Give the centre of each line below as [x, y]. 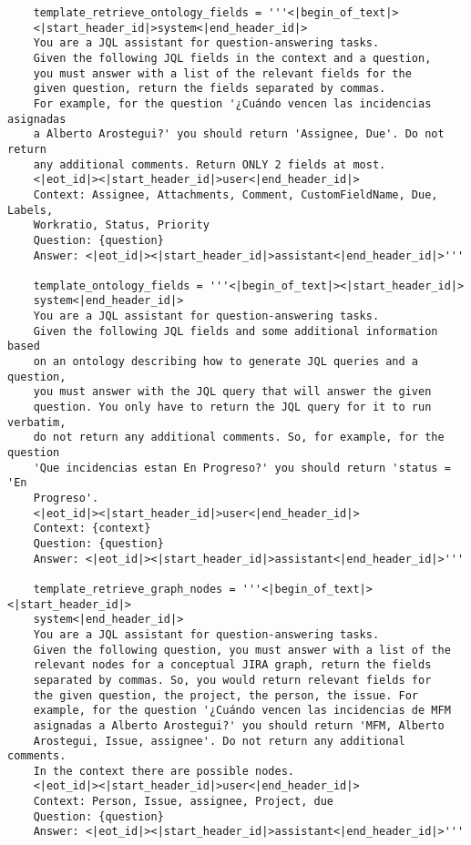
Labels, [31, 210]
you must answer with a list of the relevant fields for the [222, 73]
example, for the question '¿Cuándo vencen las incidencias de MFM [242, 711]
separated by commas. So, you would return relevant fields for [232, 680]
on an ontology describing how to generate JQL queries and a [226, 362]
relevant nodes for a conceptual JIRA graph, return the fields [232, 665]
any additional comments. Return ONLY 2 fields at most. [210, 164]
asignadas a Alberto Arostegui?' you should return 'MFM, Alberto [239, 725]
